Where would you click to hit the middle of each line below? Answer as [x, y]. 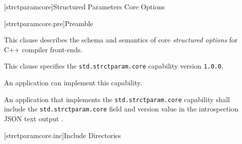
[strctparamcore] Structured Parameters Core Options [84, 6]
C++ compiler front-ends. [43, 49]
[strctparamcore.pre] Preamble [49, 23]
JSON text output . [34, 118]
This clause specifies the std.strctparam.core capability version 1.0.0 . [114, 66]
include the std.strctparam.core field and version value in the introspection [121, 109]
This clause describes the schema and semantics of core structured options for [121, 40]
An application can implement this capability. [73, 83]
